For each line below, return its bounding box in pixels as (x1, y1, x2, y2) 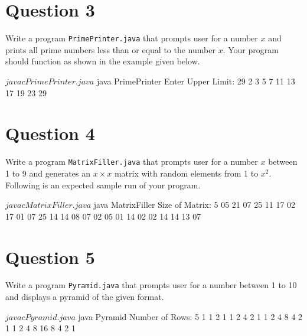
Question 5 (5, 244, 95, 269)
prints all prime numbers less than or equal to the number (5, 43, 215, 56)
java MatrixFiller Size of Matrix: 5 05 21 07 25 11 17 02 (93, 198, 296, 211)
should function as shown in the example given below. (5, 55, 200, 67)
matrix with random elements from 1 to (114, 167, 259, 179)
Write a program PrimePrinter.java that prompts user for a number (5, 32, 258, 44)
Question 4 (5, 121, 95, 145)
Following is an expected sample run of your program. (5, 178, 201, 191)
